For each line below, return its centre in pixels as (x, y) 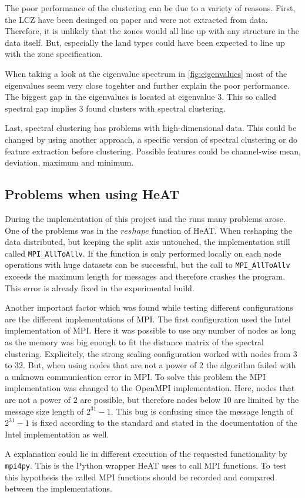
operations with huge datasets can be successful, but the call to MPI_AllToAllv (148, 265)
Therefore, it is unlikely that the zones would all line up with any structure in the (152, 31)
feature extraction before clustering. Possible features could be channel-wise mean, (153, 151)
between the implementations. (58, 488)
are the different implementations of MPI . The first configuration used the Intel (148, 319)
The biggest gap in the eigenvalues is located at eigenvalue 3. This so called (140, 97)
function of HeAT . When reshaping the (222, 230)
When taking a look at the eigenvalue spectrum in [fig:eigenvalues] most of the (146, 73)
